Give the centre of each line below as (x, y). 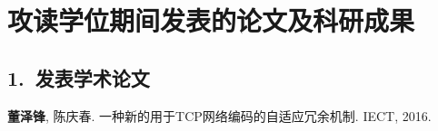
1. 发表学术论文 (79, 77)
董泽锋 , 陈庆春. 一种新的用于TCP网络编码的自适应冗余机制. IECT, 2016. (219, 115)
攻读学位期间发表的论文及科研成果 (211, 20)
